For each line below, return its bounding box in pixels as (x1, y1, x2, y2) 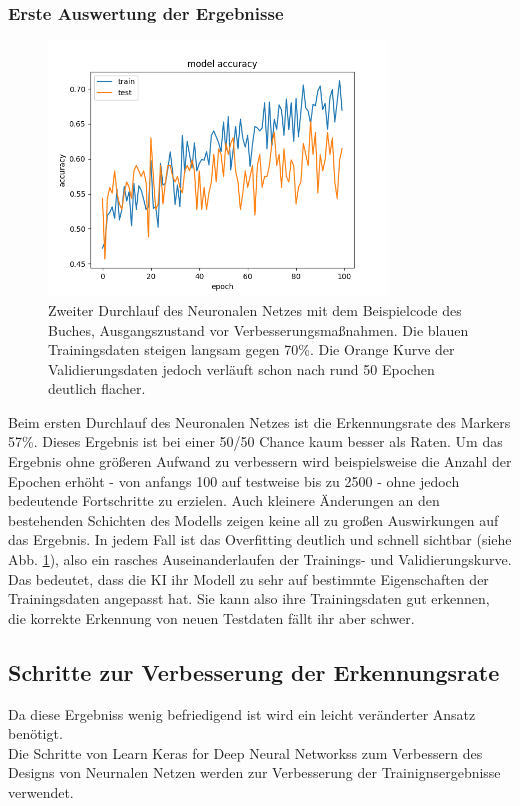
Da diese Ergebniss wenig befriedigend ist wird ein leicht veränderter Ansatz (8, 703, 476, 724)
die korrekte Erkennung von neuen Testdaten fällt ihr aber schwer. (8, 607, 415, 628)
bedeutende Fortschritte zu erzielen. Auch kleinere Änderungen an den (8, 490, 440, 511)
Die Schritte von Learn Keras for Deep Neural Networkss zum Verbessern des (8, 742, 483, 763)
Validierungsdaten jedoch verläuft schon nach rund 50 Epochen (48, 358, 435, 379)
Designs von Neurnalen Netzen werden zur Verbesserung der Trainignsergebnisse (8, 762, 501, 783)
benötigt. (8, 723, 63, 744)
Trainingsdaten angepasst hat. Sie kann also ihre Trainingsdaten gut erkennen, (8, 588, 490, 609)
